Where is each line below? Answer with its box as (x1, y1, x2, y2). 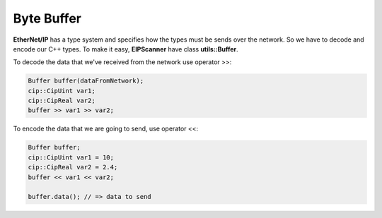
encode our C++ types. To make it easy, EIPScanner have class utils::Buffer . (13, 44, 238, 53)
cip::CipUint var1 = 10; (28, 153, 115, 162)
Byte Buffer (13, 11, 81, 26)
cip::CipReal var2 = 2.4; (28, 163, 118, 171)
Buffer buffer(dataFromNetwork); (28, 77, 144, 85)
